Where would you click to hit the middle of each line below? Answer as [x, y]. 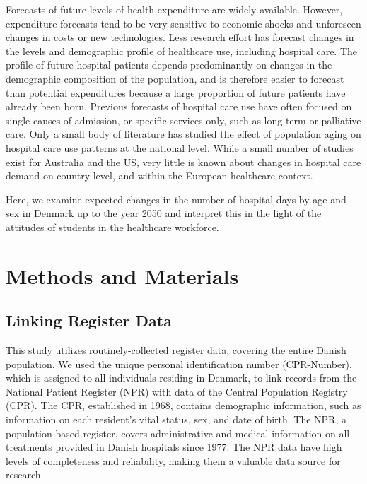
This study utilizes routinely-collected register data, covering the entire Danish [176, 350]
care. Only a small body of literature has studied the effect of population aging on [183, 134]
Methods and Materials [122, 275]
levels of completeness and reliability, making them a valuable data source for [173, 460]
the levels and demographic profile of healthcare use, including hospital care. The [182, 51]
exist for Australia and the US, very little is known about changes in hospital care [183, 161]
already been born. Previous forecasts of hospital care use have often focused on [179, 106]
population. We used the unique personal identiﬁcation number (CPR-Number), [179, 364]
